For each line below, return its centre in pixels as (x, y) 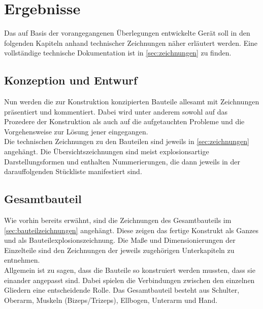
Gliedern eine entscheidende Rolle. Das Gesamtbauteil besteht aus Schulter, (122, 290)
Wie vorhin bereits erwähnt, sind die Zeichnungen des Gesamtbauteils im (118, 220)
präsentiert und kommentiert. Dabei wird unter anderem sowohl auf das (116, 111)
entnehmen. (22, 260)
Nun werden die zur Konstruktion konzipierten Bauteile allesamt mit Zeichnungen (132, 102)
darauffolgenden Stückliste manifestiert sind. (73, 171)
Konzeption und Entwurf (71, 80)
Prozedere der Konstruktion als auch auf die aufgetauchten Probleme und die (124, 121)
